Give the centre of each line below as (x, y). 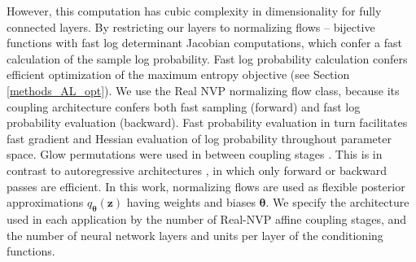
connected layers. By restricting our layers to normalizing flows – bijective (191, 26)
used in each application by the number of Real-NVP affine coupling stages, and (207, 218)
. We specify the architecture (337, 202)
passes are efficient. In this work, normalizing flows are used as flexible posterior (206, 186)
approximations (45, 202)
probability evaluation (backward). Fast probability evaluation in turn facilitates (207, 122)
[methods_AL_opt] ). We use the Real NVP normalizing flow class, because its (203, 90)
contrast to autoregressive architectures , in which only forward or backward (197, 170)
